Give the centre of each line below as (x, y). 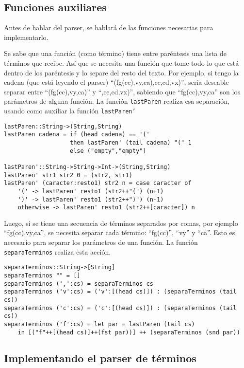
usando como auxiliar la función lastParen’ (70, 111)
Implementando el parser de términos (100, 358)
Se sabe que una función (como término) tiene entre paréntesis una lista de (115, 53)
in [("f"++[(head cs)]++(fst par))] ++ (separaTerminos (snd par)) (129, 332)
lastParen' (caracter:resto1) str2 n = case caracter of (98, 183)
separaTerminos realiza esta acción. (57, 251)
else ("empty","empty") (108, 151)
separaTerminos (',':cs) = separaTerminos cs (79, 284)
